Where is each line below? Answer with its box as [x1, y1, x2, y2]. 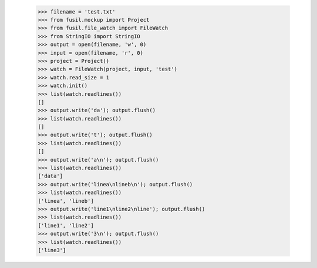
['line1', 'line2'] [38, 222, 94, 229]
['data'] [38, 173, 63, 179]
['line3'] [38, 247, 66, 253]
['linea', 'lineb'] [38, 197, 94, 204]
